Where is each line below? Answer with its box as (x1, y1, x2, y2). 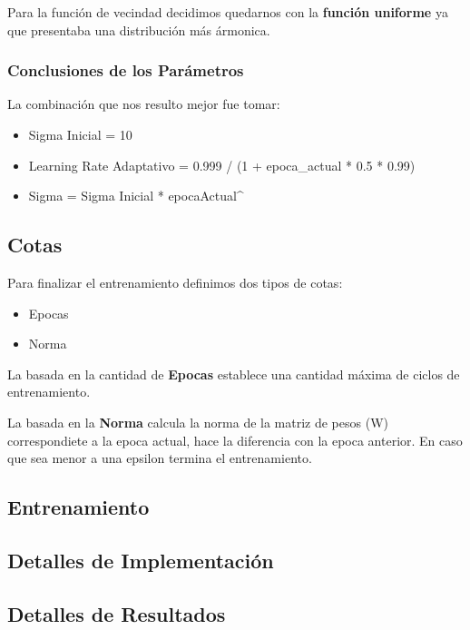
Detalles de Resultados (7, 599, 226, 627)
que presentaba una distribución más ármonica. (7, 20, 270, 39)
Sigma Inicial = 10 (28, 125, 132, 143)
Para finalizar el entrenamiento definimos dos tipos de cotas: (7, 272, 343, 291)
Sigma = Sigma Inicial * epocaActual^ (28, 186, 244, 205)
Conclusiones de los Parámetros (7, 59, 244, 82)
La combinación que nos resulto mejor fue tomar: (7, 94, 280, 113)
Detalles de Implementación (7, 546, 274, 574)
